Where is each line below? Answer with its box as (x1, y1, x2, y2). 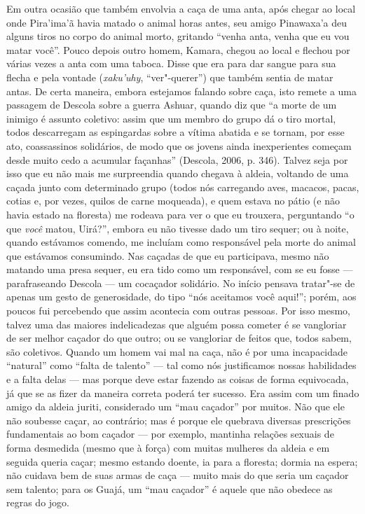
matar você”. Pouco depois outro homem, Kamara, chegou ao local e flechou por (6, 42, 350, 57)
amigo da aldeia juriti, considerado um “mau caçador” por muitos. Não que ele (6, 399, 345, 414)
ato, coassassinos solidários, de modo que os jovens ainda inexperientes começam (6, 138, 352, 153)
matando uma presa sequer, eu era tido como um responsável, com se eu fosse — (6, 262, 353, 277)
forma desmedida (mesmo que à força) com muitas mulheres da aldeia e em (6, 440, 330, 454)
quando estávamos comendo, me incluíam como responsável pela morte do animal (6, 235, 356, 249)
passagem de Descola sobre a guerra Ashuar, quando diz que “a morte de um (6, 97, 337, 112)
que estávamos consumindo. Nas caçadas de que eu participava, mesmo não (6, 248, 329, 263)
